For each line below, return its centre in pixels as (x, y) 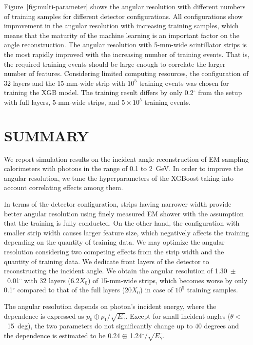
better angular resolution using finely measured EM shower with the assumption (124, 213)
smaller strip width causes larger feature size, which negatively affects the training (127, 232)
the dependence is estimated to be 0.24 (62, 335)
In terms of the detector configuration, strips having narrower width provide (118, 204)
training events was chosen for (184, 83)
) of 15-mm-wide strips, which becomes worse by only (167, 280)
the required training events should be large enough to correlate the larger (115, 64)
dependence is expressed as (44, 316)
